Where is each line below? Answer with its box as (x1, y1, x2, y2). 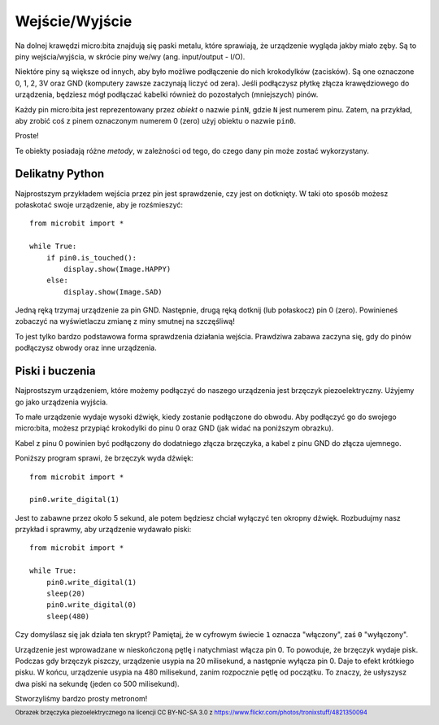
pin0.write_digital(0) (46, 601, 137, 609)
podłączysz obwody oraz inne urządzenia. (15, 343, 158, 353)
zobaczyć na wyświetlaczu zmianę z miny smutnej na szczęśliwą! (15, 317, 235, 326)
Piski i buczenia (15, 365, 96, 378)
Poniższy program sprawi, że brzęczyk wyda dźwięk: (15, 453, 194, 463)
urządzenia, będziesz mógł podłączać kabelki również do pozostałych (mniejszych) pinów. (15, 90, 319, 99)
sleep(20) (46, 589, 85, 598)
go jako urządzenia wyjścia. (15, 397, 109, 407)
